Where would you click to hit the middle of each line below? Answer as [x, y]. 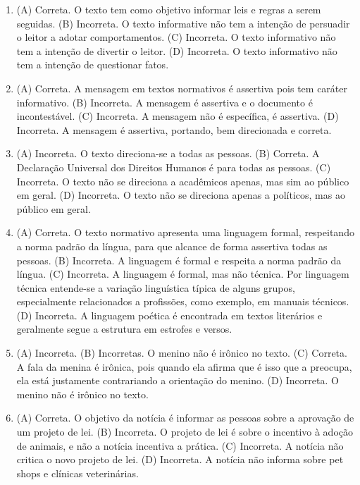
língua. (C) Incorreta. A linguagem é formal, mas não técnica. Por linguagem [183, 274]
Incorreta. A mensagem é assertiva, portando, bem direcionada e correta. [174, 129]
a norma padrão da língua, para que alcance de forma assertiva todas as [172, 246]
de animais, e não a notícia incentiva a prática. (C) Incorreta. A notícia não [180, 445]
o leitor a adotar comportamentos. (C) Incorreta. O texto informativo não [176, 37]
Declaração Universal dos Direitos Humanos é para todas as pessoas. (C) [174, 167]
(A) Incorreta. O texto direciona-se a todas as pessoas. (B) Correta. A [168, 153]
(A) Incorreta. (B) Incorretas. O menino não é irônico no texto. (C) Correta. [182, 353]
